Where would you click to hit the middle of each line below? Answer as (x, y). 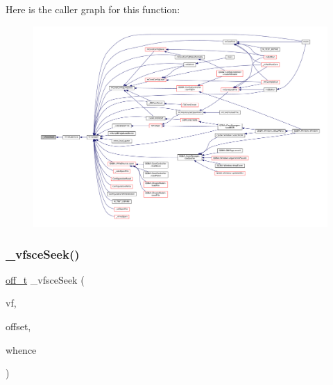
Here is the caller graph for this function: (93, 9)
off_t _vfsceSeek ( (45, 279)
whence (21, 349)
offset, (18, 326)
